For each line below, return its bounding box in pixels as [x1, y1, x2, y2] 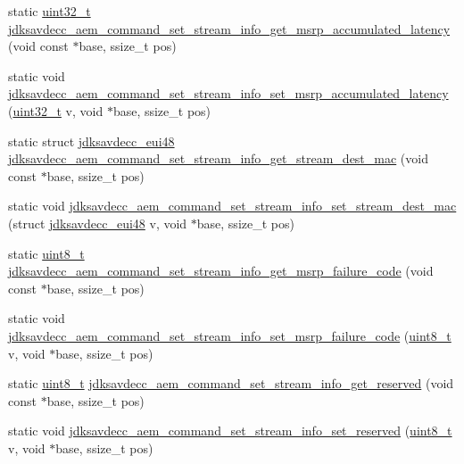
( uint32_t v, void [8, 101, 104, 120]
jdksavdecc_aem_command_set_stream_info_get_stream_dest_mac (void [8, 149, 428, 168]
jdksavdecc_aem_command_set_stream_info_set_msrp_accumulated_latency [8, 84, 449, 103]
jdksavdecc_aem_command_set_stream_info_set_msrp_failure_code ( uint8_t [8, 326, 452, 344]
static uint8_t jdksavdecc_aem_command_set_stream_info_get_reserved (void [8, 374, 454, 393]
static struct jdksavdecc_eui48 [8, 131, 175, 150]
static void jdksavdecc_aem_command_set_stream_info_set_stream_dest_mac [8, 196, 457, 215]
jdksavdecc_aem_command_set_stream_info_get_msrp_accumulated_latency [8, 19, 451, 37]
